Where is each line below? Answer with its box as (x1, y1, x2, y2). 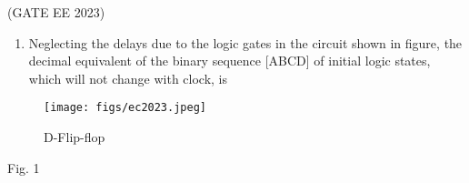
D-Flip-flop (44, 127, 105, 147)
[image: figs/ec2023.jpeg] (44, 101, 206, 115)
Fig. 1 (7, 158, 40, 177)
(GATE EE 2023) (7, 3, 105, 21)
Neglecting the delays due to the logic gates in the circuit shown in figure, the (28, 33, 463, 52)
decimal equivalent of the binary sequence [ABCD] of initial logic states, (28, 51, 431, 70)
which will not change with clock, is (28, 68, 228, 87)
